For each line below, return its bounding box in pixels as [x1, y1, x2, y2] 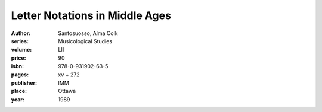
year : [11, 95, 25, 103]
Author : [11, 30, 31, 37]
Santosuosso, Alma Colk [58, 30, 118, 37]
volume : [11, 46, 32, 53]
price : [11, 54, 26, 62]
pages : [11, 71, 29, 78]
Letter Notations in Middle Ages [11, 9, 171, 22]
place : [11, 88, 27, 95]
